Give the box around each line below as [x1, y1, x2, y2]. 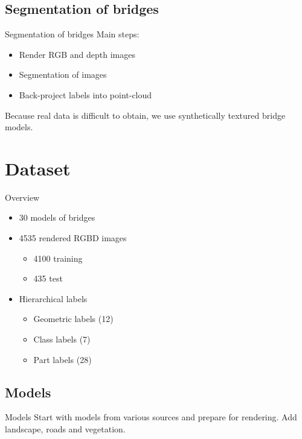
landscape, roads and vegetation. [5, 423, 126, 435]
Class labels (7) [33, 333, 91, 346]
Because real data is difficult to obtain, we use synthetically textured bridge [5, 109, 286, 121]
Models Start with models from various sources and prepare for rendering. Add [5, 411, 297, 423]
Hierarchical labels [19, 292, 88, 305]
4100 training [33, 251, 83, 264]
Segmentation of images [19, 68, 107, 81]
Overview [5, 191, 40, 203]
